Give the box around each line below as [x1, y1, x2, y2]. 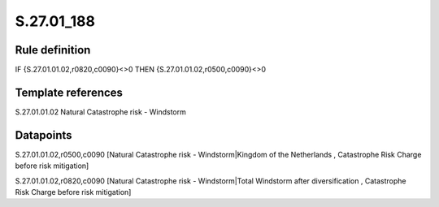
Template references [15, 85, 124, 99]
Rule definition [15, 43, 91, 57]
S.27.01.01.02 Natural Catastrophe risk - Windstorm [15, 106, 186, 117]
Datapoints [15, 128, 72, 142]
